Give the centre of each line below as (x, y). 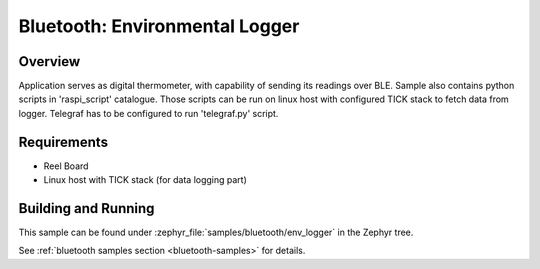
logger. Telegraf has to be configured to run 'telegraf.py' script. (148, 113)
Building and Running (86, 208)
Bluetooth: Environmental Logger (159, 26)
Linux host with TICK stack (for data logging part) (145, 180)
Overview (49, 61)
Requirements (63, 141)
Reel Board (66, 166)
